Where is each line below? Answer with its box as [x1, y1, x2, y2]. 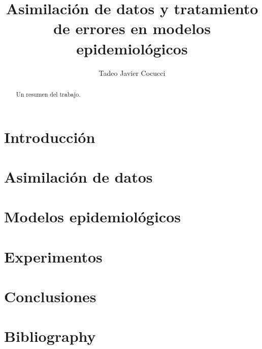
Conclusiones [4, 286, 96, 307]
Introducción [4, 126, 95, 147]
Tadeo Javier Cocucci [99, 67, 166, 78]
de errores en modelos [53, 18, 211, 39]
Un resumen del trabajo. [16, 90, 81, 98]
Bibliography [4, 326, 96, 346]
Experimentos [4, 246, 103, 267]
